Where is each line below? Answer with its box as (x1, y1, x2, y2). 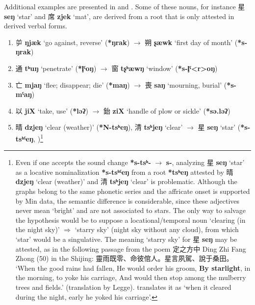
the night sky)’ (15, 224, 60, 235)
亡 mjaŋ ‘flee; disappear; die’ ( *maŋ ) (15, 79, 130, 90)
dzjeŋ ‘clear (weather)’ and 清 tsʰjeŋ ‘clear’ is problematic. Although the (15, 176, 237, 187)
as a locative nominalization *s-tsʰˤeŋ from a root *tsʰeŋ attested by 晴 (15, 166, 233, 177)
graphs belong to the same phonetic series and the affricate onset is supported (15, 186, 250, 196)
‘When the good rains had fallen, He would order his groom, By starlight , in (15, 262, 251, 273)
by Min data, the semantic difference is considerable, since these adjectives (15, 195, 240, 206)
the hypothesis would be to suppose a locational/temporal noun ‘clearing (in (15, 214, 246, 225)
